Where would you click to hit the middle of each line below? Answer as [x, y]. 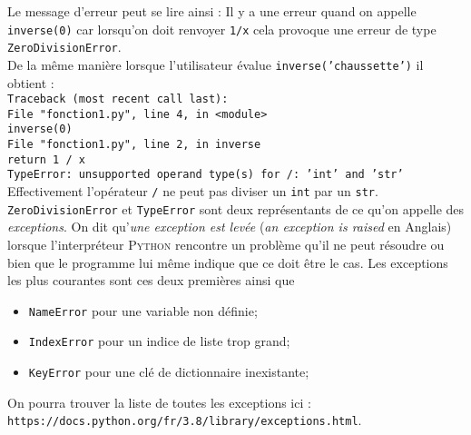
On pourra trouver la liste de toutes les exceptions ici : [159, 402]
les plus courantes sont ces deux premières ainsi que [151, 280]
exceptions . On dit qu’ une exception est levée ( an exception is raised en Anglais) [230, 227]
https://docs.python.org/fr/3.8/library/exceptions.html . [185, 420]
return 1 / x [46, 159]
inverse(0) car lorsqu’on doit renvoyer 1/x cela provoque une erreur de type [222, 29]
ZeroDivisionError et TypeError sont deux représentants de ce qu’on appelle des [236, 208]
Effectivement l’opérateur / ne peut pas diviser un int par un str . [193, 191]
